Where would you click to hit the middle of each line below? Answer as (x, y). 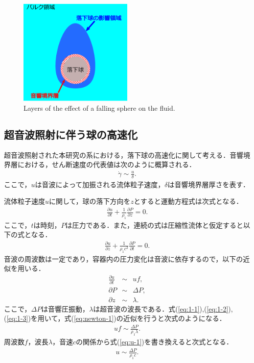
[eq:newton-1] (94, 318)
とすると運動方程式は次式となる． (188, 201)
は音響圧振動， (65, 308)
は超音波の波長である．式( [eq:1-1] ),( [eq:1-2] (161, 308)
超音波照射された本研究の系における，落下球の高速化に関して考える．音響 (124, 155)
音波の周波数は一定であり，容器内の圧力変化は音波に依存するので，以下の (124, 258)
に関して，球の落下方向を (90, 201)
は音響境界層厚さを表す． (209, 184)
